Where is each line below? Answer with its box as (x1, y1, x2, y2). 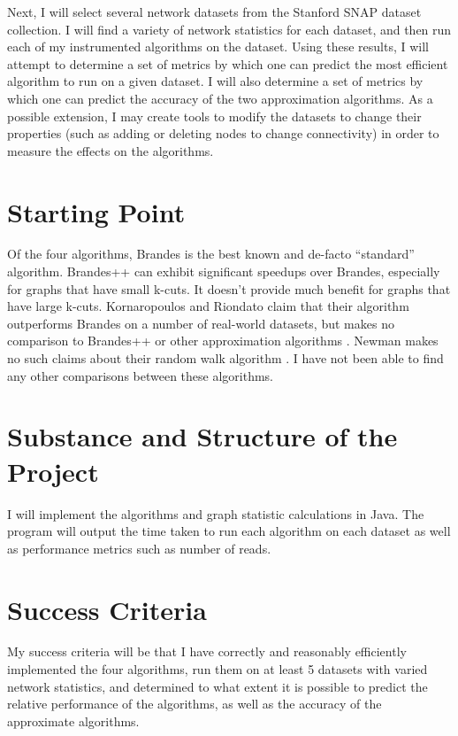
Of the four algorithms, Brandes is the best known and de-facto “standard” (7, 244, 415, 263)
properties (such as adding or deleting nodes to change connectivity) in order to (7, 124, 439, 143)
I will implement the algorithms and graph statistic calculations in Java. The (7, 504, 424, 523)
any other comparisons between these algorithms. (7, 366, 274, 384)
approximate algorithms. (7, 711, 140, 730)
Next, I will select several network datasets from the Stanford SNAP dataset (7, 3, 422, 20)
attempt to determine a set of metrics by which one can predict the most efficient (7, 54, 448, 73)
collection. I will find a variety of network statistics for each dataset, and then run (7, 19, 452, 38)
